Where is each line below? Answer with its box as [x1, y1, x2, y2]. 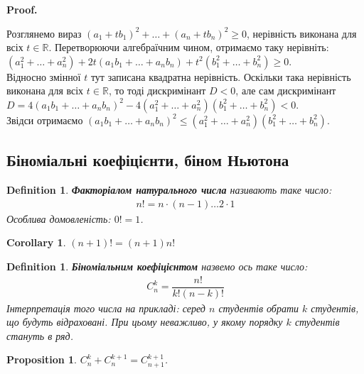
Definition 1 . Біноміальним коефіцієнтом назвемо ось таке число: [6, 258, 308, 273]
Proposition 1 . [6, 352, 77, 367]
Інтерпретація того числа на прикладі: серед [6, 300, 205, 315]
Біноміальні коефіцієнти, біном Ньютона [6, 149, 289, 171]
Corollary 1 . [6, 235, 66, 250]
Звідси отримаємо [6, 112, 83, 127]
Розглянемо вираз [6, 26, 82, 40]
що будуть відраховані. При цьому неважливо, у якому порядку [6, 314, 283, 329]
